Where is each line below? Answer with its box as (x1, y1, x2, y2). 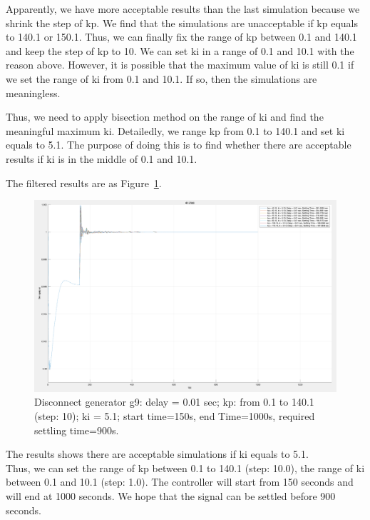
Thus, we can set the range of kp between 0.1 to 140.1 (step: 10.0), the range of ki (6, 460, 365, 475)
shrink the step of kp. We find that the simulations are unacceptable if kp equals (6, 15, 358, 30)
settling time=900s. (34, 422, 119, 437)
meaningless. (6, 85, 61, 100)
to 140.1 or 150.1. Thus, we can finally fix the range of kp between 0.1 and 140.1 (6, 29, 357, 44)
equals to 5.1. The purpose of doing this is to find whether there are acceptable (6, 137, 351, 152)
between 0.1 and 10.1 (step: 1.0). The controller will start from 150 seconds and (6, 474, 354, 489)
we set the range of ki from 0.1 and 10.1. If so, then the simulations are (6, 71, 317, 86)
